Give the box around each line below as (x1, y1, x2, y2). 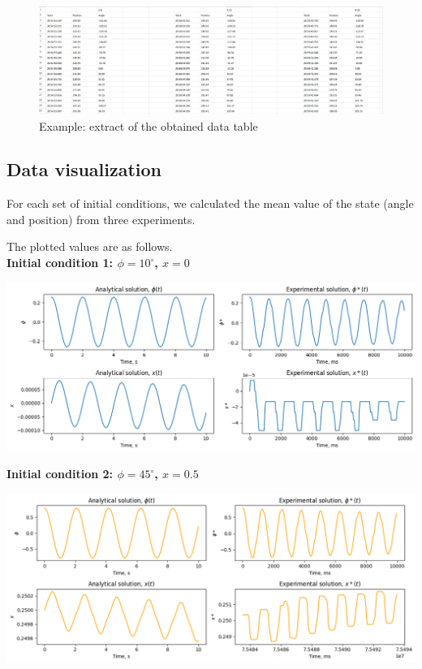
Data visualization (6, 157, 162, 182)
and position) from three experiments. (6, 210, 196, 227)
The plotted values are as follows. (6, 238, 173, 255)
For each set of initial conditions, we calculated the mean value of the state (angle (6, 195, 414, 212)
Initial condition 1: (6, 254, 114, 271)
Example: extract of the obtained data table (39, 117, 258, 134)
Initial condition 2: (6, 465, 114, 482)
